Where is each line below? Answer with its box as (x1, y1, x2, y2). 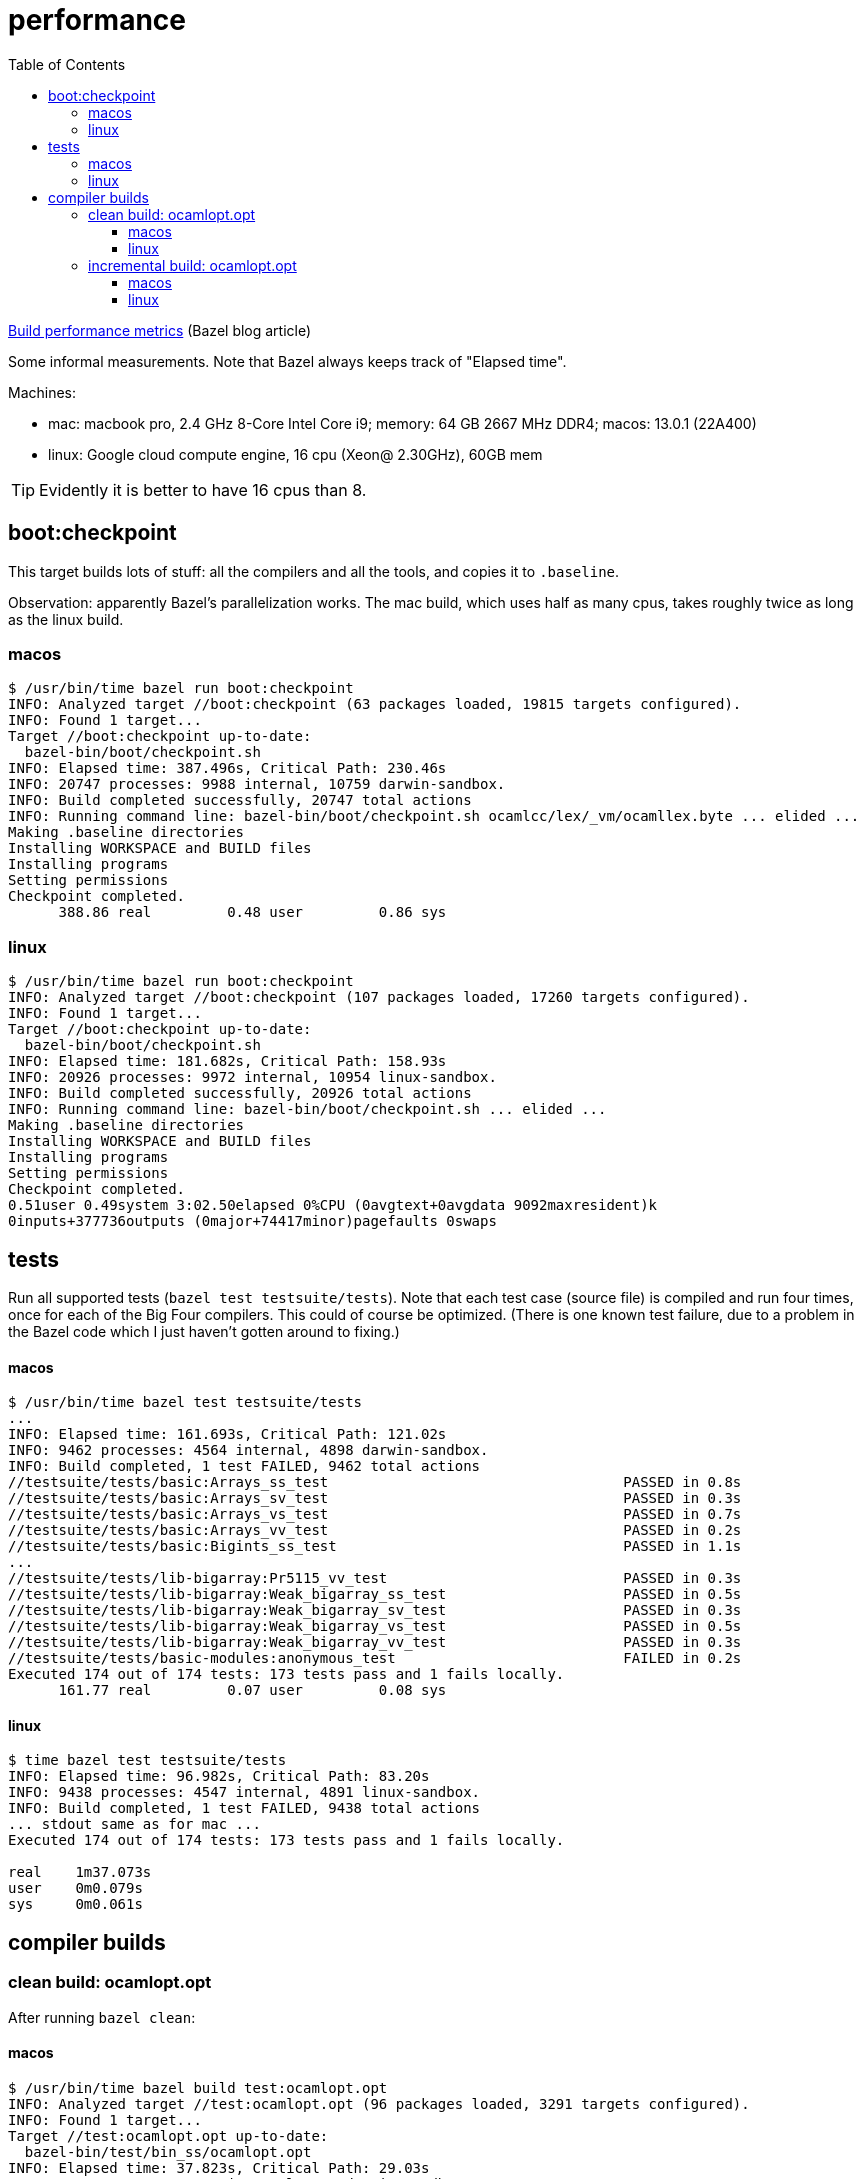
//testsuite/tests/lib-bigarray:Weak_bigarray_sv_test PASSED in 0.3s (8, 1602, 742, 1619)
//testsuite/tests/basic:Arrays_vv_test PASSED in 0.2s (8, 1522, 742, 1539)
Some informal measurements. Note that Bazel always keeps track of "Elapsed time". (8, 352, 567, 370)
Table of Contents (8, 55, 126, 73)
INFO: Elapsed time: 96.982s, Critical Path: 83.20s (8, 1768, 430, 1785)
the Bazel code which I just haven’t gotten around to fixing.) (8, 1322, 400, 1340)
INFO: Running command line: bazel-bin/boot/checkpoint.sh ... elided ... (8, 1101, 607, 1118)
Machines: (8, 383, 77, 401)
